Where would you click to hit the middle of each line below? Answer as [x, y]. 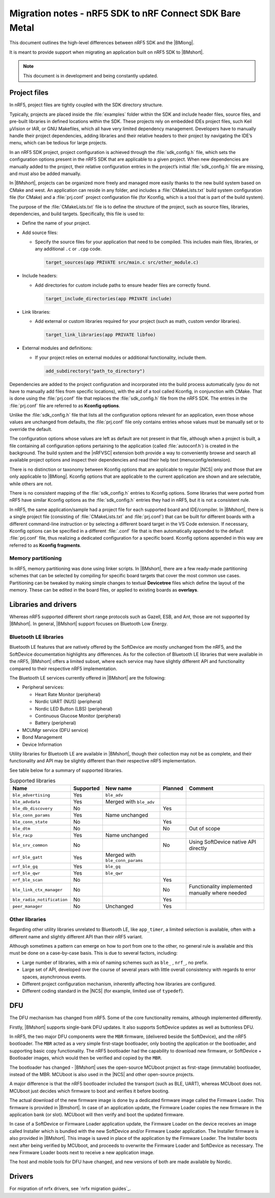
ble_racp [23, 835]
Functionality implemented [221, 886]
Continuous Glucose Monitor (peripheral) [78, 716]
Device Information [42, 744]
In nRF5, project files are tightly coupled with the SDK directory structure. [86, 105]
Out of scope [204, 829]
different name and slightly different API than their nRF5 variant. [76, 936]
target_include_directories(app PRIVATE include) [109, 299]
